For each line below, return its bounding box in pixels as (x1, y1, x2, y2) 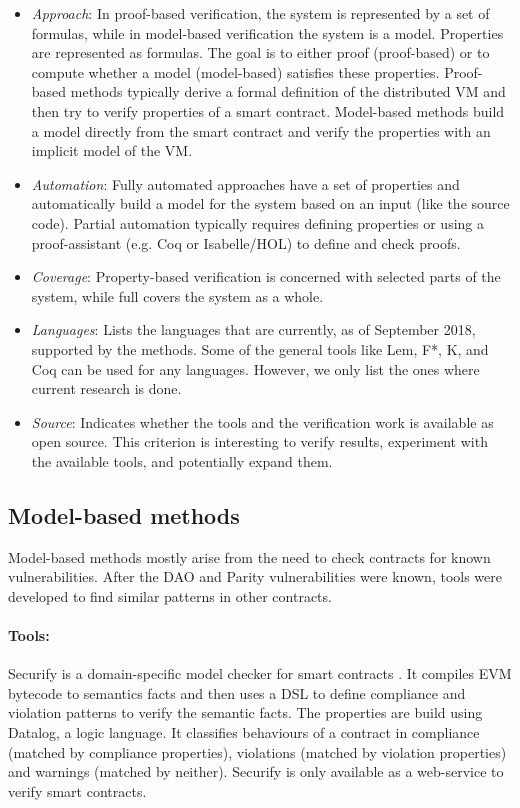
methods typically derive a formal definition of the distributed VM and (70, 81, 506, 102)
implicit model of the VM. (31, 140, 193, 161)
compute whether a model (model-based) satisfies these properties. (31, 61, 440, 82)
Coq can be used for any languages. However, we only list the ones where (31, 358, 480, 379)
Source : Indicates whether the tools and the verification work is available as (31, 411, 494, 432)
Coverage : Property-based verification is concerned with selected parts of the (31, 266, 501, 287)
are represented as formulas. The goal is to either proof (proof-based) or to (31, 42, 490, 63)
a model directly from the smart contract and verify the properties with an (31, 120, 491, 141)
